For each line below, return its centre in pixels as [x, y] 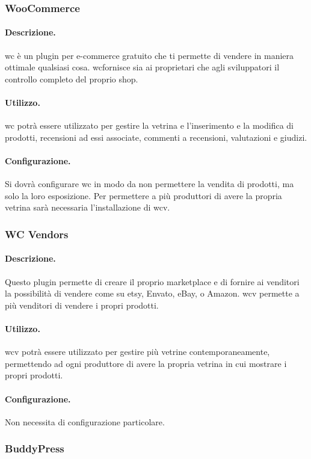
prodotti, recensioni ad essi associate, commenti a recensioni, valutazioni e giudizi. [156, 137]
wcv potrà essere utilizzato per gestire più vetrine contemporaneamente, [137, 352]
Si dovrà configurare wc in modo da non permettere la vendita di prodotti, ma [149, 184]
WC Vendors [37, 234]
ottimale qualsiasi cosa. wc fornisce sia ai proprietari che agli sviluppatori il [142, 67]
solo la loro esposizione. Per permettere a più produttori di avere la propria [143, 195]
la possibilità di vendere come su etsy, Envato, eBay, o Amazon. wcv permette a [152, 293]
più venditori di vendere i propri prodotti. [82, 305]
